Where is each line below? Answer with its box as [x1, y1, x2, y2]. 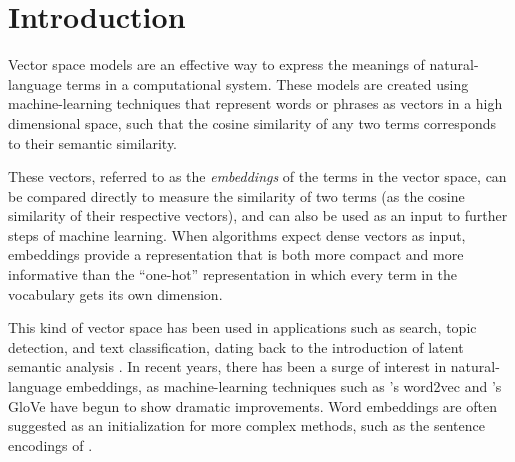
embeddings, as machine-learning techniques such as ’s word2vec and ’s [66, 376, 502, 397]
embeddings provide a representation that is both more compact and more [8, 244, 464, 265]
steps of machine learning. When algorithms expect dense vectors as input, [8, 224, 466, 245]
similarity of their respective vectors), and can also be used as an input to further [8, 205, 508, 226]
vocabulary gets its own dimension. [8, 283, 223, 304]
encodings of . [8, 434, 93, 455]
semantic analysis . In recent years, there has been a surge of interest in [8, 356, 447, 377]
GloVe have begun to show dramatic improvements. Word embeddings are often [8, 395, 497, 416]
